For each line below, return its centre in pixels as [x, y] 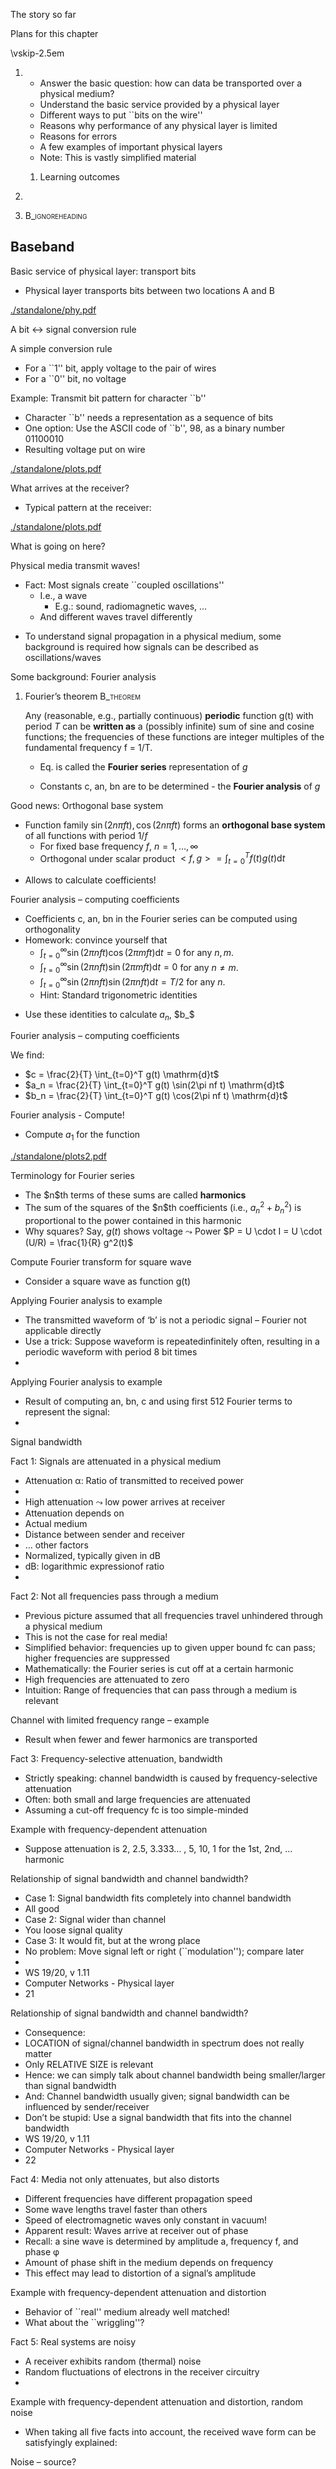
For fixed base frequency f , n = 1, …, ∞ [119, 846]
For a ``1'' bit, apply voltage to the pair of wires [120, 368]
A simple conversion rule [61, 348]
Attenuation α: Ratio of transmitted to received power [134, 1480]
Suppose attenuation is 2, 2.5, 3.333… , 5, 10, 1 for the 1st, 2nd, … [158, 1848]
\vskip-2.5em [37, 53]
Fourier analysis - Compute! [67, 1115]
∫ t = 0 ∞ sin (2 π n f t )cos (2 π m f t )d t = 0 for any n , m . [137, 953]
